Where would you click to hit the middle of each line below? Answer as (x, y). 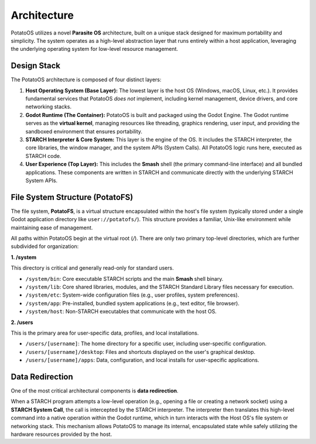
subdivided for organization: (45, 246)
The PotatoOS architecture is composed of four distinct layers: (86, 80)
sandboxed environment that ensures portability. (84, 131)
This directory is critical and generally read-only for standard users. (92, 268)
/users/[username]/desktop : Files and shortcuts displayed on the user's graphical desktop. (140, 352)
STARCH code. (43, 156)
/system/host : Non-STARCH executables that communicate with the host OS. (121, 312)
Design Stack (36, 66)
